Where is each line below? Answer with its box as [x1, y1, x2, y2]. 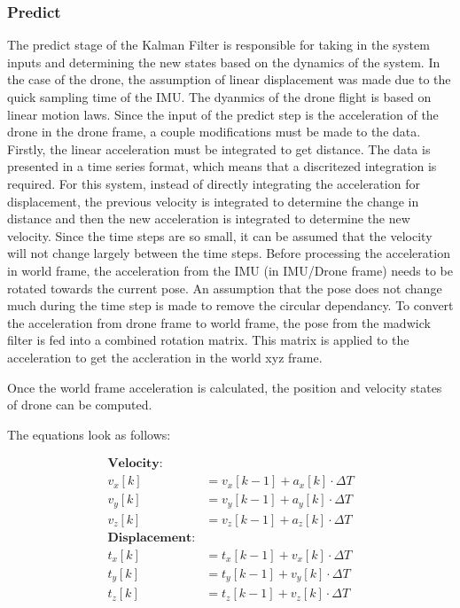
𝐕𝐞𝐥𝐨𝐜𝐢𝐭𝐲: [107, 457, 163, 471]
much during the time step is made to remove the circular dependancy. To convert [7, 296, 454, 315]
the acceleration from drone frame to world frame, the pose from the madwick [7, 313, 431, 331]
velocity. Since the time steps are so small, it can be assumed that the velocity [7, 226, 433, 245]
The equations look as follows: [7, 425, 171, 443]
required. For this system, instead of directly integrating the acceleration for [7, 174, 420, 192]
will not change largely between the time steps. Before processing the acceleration [7, 244, 450, 262]
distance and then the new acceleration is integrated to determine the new [7, 209, 410, 228]
